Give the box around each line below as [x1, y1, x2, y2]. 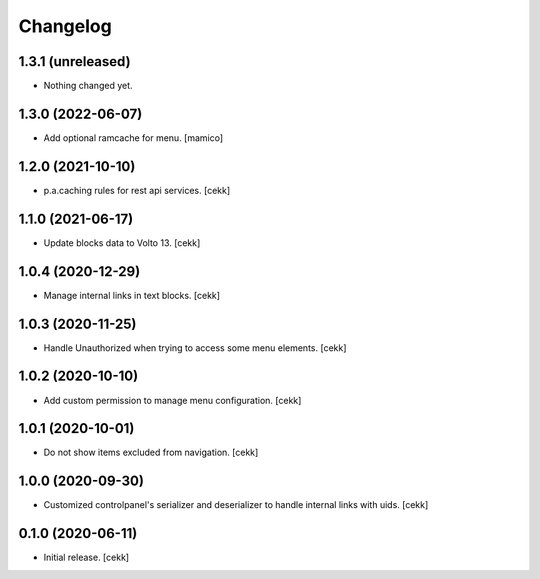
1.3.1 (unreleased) [18, 53, 131, 70]
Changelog [18, 15, 112, 37]
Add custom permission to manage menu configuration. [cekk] [43, 394, 302, 406]
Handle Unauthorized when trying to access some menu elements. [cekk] [43, 341, 347, 354]
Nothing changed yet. [43, 80, 134, 92]
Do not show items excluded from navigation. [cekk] [43, 446, 259, 459]
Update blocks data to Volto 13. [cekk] [43, 236, 201, 249]
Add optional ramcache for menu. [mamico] [43, 131, 224, 144]
